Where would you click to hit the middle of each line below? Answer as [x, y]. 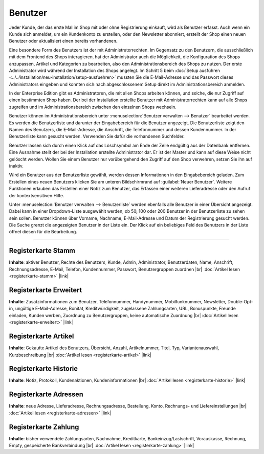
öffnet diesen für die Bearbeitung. [43, 232]
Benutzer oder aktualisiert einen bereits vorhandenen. [63, 41]
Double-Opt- [241, 302]
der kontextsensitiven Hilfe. [37, 195]
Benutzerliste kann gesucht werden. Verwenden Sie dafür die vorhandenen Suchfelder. [97, 136]
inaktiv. [16, 166]
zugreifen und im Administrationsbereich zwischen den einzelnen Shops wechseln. [93, 107]
